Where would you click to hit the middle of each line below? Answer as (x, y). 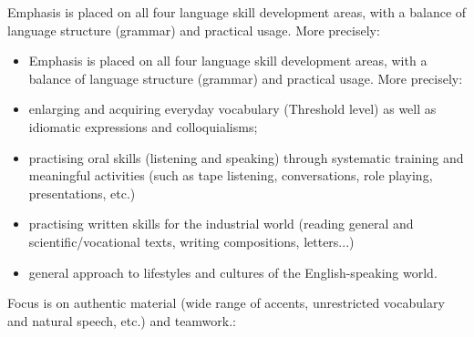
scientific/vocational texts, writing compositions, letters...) (191, 241)
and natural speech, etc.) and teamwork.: (122, 320)
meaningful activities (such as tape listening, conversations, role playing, (231, 175)
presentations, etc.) (82, 193)
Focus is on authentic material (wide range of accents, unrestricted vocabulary (226, 303)
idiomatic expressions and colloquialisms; (143, 126)
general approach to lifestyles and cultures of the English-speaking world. (233, 272)
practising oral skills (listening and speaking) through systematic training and (246, 157)
